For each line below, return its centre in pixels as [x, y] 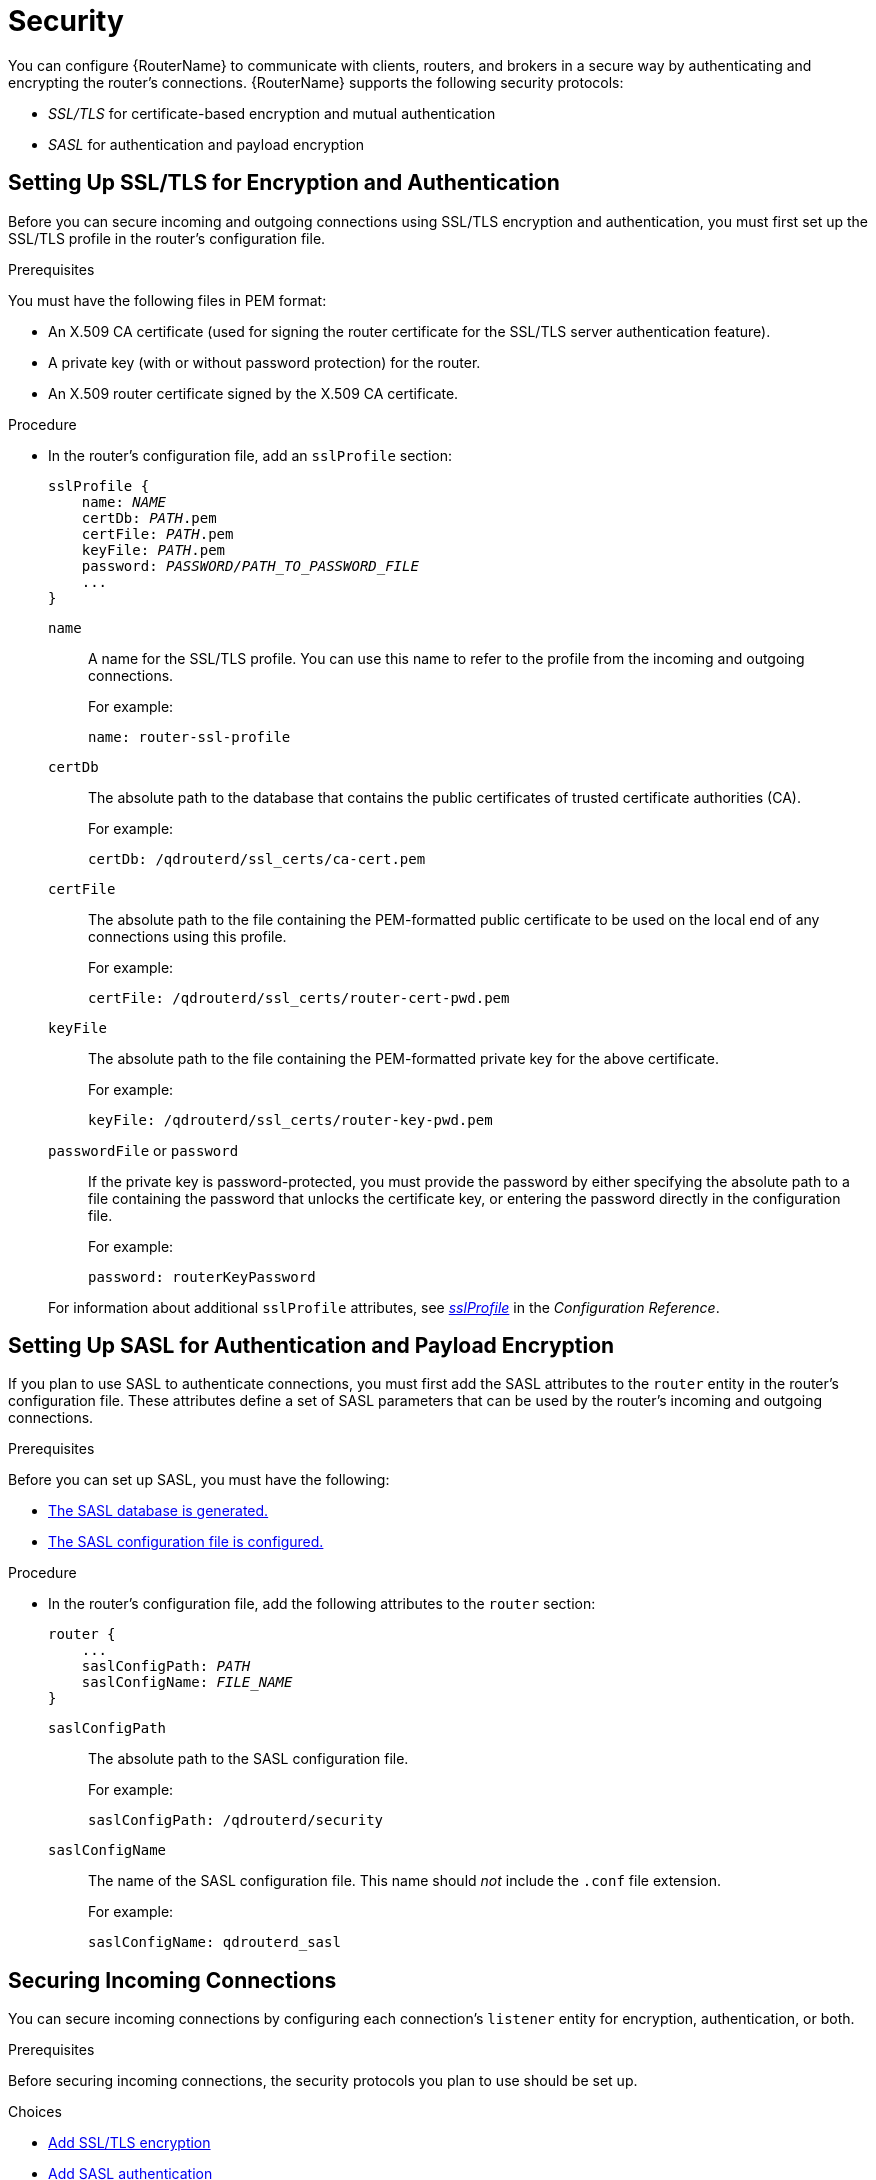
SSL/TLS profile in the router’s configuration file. [167, 238]
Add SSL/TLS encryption [129, 2143]
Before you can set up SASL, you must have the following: [199, 1480]
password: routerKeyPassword [202, 1276]
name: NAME [124, 501]
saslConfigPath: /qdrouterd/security [236, 1820]
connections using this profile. [187, 936]
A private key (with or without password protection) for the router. [264, 362]
